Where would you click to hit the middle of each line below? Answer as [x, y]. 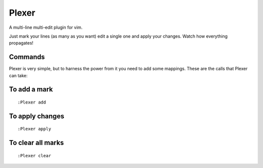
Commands [27, 57]
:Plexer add [32, 102]
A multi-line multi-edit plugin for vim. [46, 27]
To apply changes [37, 116]
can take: [18, 75]
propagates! [21, 43]
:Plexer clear [34, 156]
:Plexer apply [34, 129]
